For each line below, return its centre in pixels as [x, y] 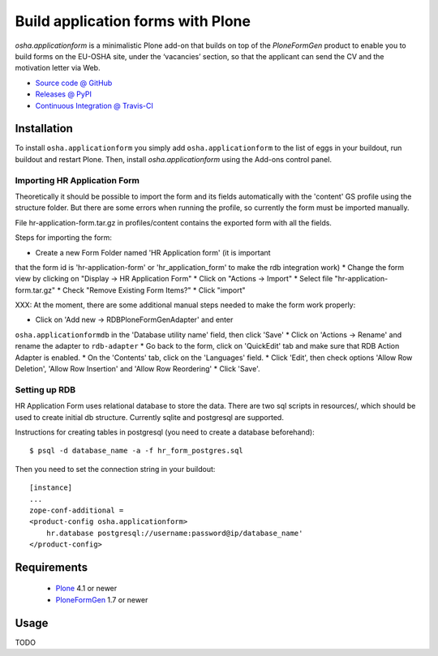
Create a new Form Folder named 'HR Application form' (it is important [153, 252]
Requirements [52, 567]
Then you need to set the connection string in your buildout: [115, 469]
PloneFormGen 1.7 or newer [102, 599]
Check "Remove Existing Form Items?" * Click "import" [154, 290]
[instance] [51, 488]
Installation [44, 129]
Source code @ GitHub [74, 83]
